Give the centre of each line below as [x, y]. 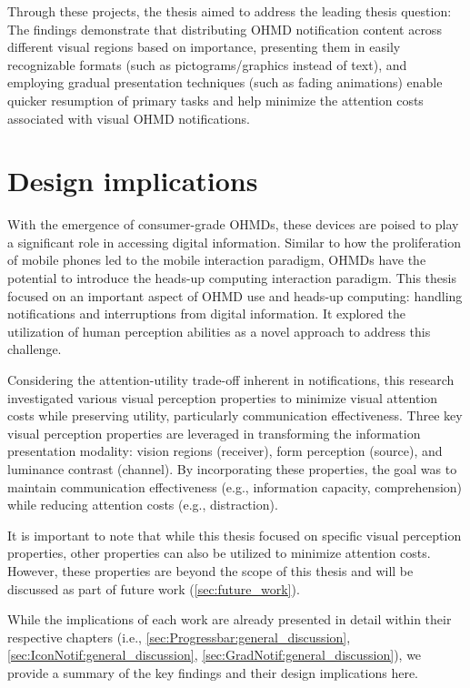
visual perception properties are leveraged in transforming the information [214, 433]
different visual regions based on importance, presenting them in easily [204, 47]
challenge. [35, 349]
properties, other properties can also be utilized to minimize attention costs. [219, 553]
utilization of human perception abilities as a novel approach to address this [219, 331]
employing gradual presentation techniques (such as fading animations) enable [225, 82]
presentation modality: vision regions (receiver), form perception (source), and [225, 451]
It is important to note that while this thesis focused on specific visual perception [235, 535]
